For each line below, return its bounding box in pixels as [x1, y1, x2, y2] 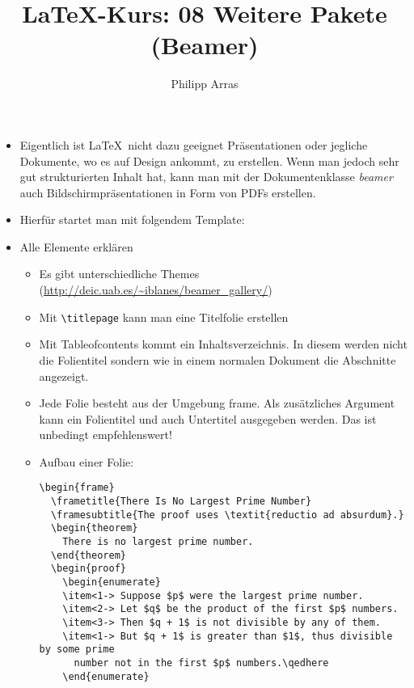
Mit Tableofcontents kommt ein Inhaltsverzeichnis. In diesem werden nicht [39, 336, 408, 352]
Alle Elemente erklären [19, 238, 133, 255]
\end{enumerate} [62, 670, 150, 682]
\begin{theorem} [50, 522, 138, 534]
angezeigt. [39, 367, 89, 384]
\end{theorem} [50, 549, 126, 561]
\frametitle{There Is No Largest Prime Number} [50, 496, 312, 508]
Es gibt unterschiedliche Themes [39, 265, 200, 282]
